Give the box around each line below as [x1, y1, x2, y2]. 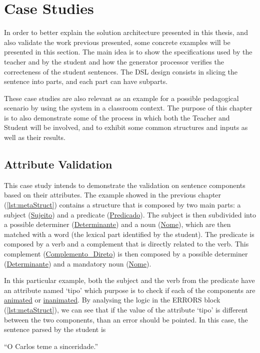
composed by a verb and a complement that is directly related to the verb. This [4, 238, 249, 249]
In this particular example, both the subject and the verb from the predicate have [4, 275, 255, 285]
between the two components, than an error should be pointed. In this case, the [4, 314, 248, 324]
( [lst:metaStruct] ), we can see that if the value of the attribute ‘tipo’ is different [4, 304, 248, 314]
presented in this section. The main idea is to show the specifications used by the [4, 46, 252, 57]
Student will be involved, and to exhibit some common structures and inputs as [4, 122, 248, 132]
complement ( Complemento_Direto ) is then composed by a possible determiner [4, 248, 248, 259]
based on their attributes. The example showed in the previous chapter [4, 189, 221, 200]
